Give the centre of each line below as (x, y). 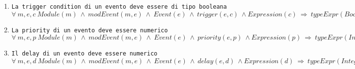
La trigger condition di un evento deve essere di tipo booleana (119, 7)
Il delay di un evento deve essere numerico (84, 54)
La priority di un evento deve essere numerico (89, 30)
